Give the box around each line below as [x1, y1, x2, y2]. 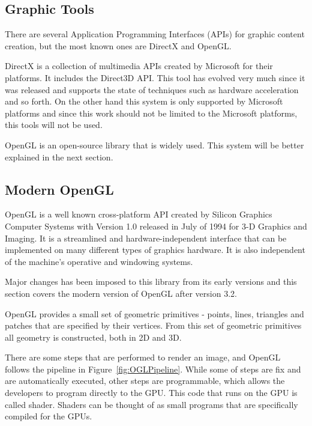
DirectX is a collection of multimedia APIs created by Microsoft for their [5, 59, 273, 72]
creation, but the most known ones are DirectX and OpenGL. [5, 39, 232, 52]
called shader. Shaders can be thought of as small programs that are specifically [5, 398, 298, 410]
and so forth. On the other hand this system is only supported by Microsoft [5, 95, 283, 108]
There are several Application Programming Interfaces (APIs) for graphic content [5, 28, 305, 40]
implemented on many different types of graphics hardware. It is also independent [5, 243, 305, 256]
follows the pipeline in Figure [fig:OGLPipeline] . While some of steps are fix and [5, 362, 301, 375]
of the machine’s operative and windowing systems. [5, 255, 193, 267]
